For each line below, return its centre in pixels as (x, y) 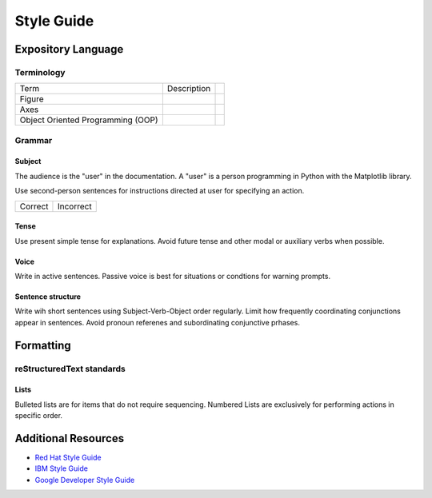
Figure (32, 99)
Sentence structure (48, 297)
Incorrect (74, 206)
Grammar (34, 140)
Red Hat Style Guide (68, 458)
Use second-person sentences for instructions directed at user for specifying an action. (160, 191)
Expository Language (69, 49)
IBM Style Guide (61, 468)
